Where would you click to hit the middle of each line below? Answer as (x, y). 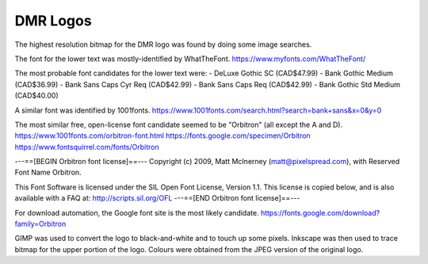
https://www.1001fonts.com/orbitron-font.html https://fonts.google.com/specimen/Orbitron (162, 136)
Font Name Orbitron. (48, 172)
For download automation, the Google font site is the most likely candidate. (137, 212)
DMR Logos (53, 21)
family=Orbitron (40, 224)
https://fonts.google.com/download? (320, 212)
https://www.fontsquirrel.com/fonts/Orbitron (87, 147)
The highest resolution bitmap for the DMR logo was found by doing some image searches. (163, 44)
